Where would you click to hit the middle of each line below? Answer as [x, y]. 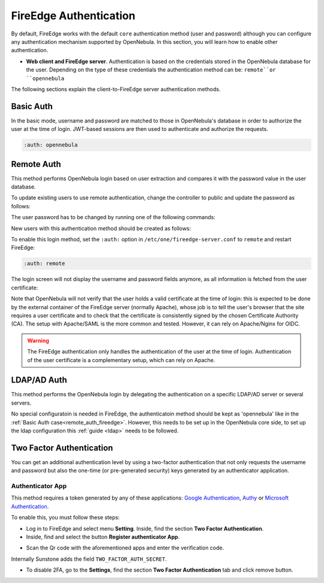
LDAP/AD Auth [39, 380]
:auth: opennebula [51, 145]
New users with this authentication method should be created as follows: [101, 228]
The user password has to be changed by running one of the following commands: [113, 217]
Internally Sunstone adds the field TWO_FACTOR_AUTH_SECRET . [89, 559]
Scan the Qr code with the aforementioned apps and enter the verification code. [125, 548]
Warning [38, 340]
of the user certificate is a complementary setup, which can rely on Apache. [121, 360]
